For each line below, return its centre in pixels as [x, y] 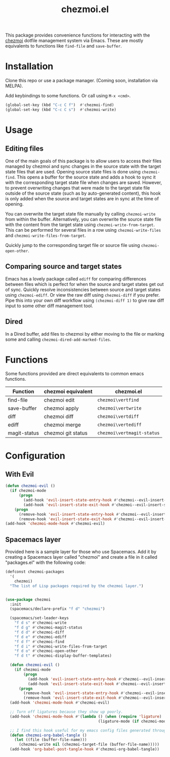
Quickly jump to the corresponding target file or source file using [73, 245]
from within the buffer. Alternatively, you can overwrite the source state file [83, 219]
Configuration [35, 456]
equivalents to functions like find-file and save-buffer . [64, 46]
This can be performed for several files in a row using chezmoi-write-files [83, 230]
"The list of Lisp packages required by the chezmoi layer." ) [77, 586]
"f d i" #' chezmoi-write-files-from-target [61, 646]
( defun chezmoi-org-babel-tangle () [48, 735]
